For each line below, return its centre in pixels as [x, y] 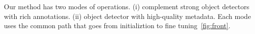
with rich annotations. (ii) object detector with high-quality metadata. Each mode [127, 16]
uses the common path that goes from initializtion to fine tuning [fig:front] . [117, 25]
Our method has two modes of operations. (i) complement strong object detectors [127, 6]
